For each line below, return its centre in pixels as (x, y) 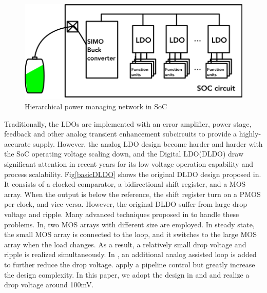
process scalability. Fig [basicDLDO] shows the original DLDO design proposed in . (133, 174)
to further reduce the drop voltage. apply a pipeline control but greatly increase (130, 264)
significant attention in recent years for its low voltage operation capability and (129, 164)
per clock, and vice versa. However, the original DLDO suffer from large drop (126, 204)
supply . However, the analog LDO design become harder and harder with (148, 143)
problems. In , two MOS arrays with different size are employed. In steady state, (129, 224)
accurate (17, 143)
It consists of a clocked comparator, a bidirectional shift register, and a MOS (125, 184)
